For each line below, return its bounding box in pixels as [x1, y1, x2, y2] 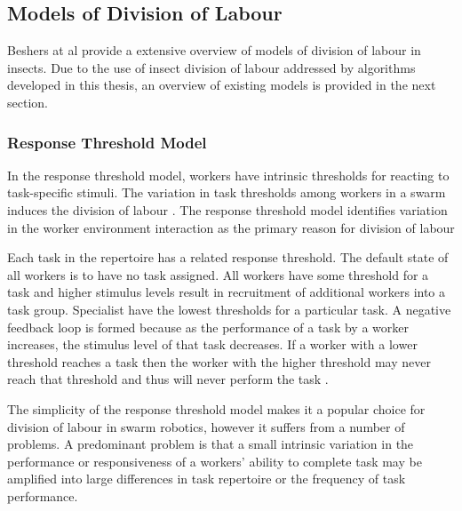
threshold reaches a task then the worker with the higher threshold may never [7, 352, 431, 371]
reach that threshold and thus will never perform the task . [7, 370, 329, 388]
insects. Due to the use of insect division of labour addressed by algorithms [7, 58, 416, 76]
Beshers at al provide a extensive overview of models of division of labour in [7, 41, 421, 60]
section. [7, 92, 48, 111]
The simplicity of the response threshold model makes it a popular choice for [7, 399, 426, 418]
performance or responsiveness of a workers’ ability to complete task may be [7, 451, 422, 470]
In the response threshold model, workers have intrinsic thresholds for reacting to [7, 165, 450, 184]
